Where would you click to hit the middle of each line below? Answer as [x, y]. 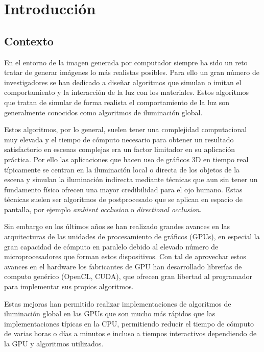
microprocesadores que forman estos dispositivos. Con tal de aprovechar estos [125, 256]
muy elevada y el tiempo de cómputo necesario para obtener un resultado [119, 139]
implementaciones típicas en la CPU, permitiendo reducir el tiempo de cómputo [129, 323]
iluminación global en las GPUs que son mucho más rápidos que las [110, 313]
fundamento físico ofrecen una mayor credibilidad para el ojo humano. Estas [123, 189]
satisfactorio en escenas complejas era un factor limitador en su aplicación [120, 149]
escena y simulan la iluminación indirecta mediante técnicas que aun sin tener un [131, 179]
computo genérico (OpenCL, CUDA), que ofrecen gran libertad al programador [128, 276]
